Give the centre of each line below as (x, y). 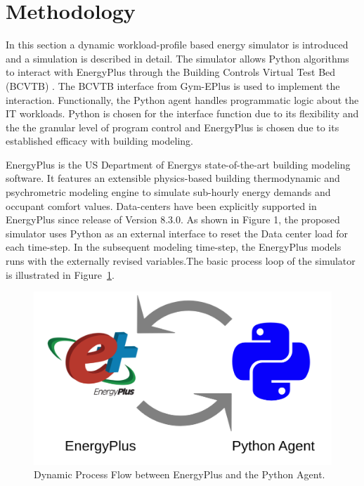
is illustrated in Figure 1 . (60, 274)
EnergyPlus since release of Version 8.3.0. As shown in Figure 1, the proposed (173, 219)
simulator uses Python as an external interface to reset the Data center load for (177, 233)
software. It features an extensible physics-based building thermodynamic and (173, 178)
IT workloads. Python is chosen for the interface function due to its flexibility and (182, 113)
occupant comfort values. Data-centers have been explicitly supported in (161, 205)
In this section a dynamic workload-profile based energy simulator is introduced (177, 45)
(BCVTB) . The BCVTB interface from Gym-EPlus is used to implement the (173, 85)
